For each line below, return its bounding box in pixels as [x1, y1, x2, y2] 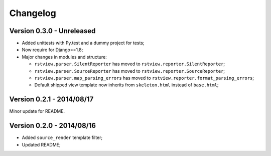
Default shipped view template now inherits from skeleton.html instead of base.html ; [34, 82, 219, 88]
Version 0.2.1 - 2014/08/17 [9, 95, 94, 104]
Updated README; [22, 141, 61, 147]
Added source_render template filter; [22, 134, 103, 140]
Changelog [9, 8, 56, 19]
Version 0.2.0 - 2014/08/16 [9, 121, 96, 130]
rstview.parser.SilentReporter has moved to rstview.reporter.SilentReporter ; [34, 61, 225, 67]
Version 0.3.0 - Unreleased [9, 27, 96, 35]
